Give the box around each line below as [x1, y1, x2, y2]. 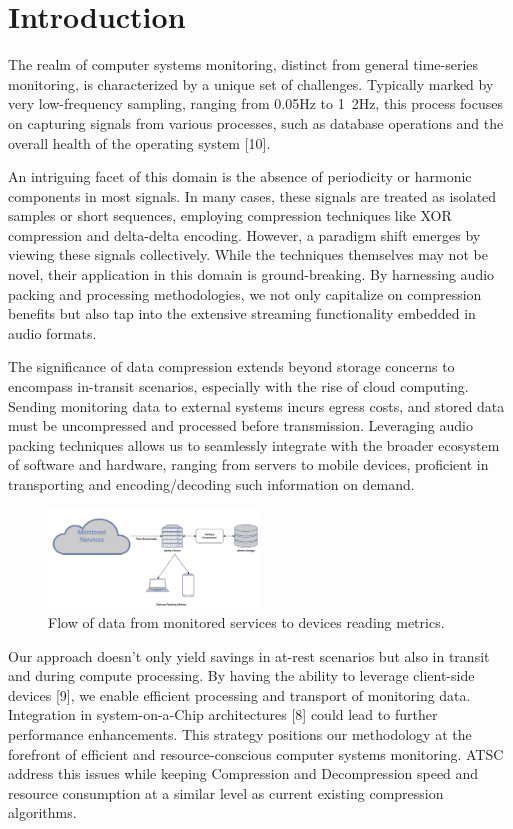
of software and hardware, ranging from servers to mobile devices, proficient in [8, 454, 489, 475]
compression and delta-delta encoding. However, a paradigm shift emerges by [8, 224, 481, 245]
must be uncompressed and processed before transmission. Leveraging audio [8, 415, 473, 436]
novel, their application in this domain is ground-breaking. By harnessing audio [8, 264, 495, 285]
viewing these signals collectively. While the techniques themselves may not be [8, 244, 488, 265]
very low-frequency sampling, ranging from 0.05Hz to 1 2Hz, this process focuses [8, 93, 503, 114]
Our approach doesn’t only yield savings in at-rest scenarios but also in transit [8, 645, 490, 666]
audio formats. [8, 322, 97, 343]
